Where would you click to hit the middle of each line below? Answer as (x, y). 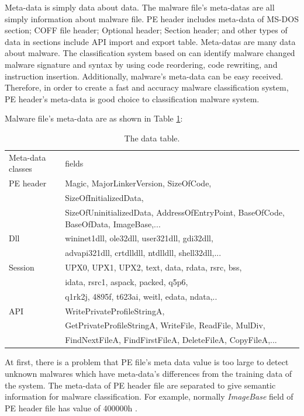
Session (22, 267)
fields (74, 163)
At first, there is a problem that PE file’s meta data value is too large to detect (147, 362)
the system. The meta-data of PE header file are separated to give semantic (140, 385)
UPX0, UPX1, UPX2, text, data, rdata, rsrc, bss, (153, 267)
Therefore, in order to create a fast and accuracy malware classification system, (147, 87)
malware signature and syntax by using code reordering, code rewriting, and (141, 64)
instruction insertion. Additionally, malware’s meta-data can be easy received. (144, 76)
